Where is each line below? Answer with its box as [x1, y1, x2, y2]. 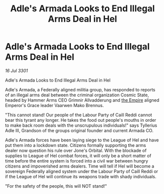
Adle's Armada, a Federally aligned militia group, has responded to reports [5, 86, 156, 92]
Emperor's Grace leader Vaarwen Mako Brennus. [5, 102, 104, 108]
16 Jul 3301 [5, 67, 28, 74]
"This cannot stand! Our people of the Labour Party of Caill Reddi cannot [5, 111, 152, 118]
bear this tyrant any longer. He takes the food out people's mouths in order [5, 117, 156, 123]
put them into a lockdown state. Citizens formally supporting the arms [5, 142, 146, 148]
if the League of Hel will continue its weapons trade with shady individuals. [5, 173, 157, 179]
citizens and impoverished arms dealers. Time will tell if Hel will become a [5, 163, 155, 169]
